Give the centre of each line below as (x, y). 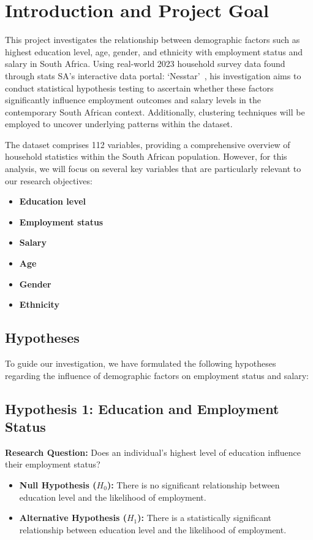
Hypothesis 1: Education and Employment (142, 408)
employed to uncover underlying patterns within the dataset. (119, 124)
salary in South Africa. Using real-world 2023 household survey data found (145, 64)
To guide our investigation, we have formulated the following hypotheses (141, 363)
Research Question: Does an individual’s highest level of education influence (153, 452)
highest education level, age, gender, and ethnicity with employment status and (154, 51)
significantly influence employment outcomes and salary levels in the (133, 100)
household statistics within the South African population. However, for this (146, 156)
